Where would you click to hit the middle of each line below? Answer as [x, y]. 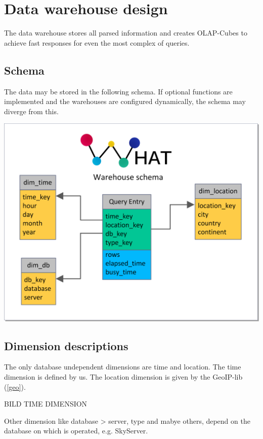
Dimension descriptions [66, 345]
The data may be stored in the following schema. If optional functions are [118, 91]
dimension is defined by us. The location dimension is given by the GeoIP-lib [123, 377]
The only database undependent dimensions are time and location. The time [123, 367]
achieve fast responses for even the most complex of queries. [97, 42]
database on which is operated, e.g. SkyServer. [76, 431]
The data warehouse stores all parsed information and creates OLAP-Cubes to [126, 33]
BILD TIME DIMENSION [46, 404]
